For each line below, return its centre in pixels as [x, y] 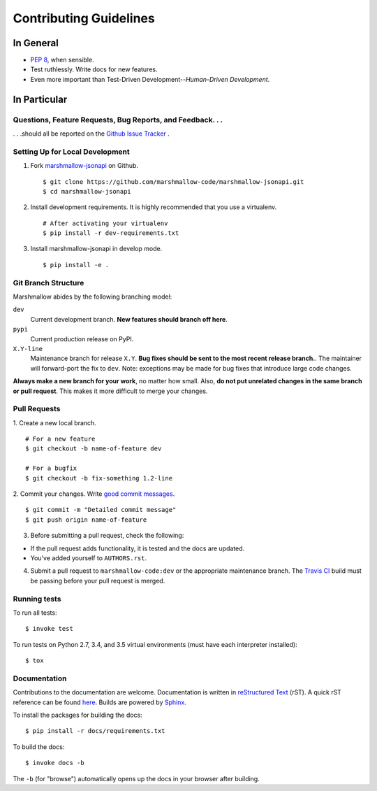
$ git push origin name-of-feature [86, 520]
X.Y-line [28, 349]
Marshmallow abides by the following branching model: [93, 297]
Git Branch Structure [49, 283]
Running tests [37, 599]
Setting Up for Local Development [72, 152]
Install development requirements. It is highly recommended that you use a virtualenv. [154, 207]
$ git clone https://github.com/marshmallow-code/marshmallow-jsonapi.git [173, 181]
